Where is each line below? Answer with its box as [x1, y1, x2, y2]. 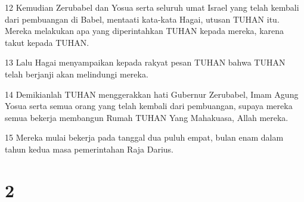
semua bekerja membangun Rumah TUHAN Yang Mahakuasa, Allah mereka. [5, 111, 289, 123]
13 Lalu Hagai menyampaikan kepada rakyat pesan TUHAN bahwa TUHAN [5, 56, 286, 69]
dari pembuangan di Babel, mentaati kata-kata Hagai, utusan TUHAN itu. [5, 13, 280, 25]
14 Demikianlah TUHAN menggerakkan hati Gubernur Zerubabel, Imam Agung [5, 88, 299, 100]
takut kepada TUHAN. [5, 36, 89, 48]
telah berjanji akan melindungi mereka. [5, 67, 148, 80]
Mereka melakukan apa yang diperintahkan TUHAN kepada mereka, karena [5, 24, 284, 37]
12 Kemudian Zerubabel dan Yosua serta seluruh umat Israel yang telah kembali [5, 1, 299, 13]
